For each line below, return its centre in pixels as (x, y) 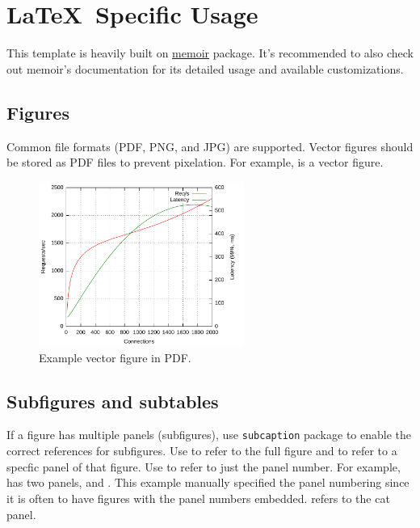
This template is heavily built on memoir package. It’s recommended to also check (210, 53)
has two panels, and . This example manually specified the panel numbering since (208, 482)
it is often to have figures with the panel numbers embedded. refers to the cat (198, 498)
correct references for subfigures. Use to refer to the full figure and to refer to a (202, 451)
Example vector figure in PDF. (115, 357)
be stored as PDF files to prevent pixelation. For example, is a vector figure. (195, 162)
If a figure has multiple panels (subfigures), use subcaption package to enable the (209, 435)
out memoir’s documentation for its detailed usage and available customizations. (205, 68)
